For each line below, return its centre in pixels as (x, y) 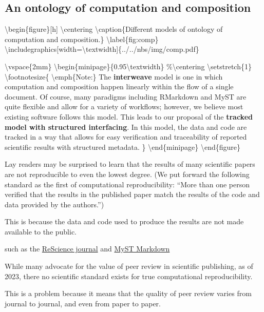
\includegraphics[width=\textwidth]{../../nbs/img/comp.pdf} (102, 49)
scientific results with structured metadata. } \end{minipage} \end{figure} (122, 147)
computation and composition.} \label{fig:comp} (82, 39)
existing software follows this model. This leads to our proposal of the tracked (129, 116)
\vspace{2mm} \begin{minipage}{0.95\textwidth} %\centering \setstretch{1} (128, 66)
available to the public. (41, 231)
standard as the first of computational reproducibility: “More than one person (127, 184)
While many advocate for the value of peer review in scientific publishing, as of (129, 266)
